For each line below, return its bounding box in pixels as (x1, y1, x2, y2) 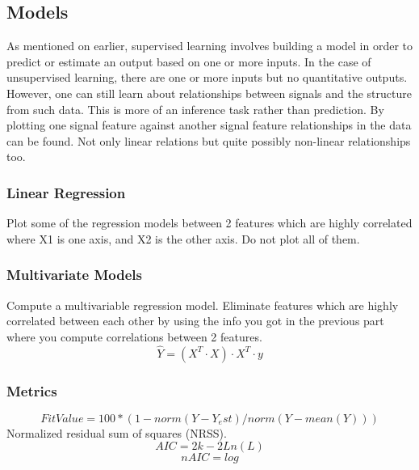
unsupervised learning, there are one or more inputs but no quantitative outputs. (6, 69, 408, 86)
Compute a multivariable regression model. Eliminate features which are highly (6, 296, 399, 313)
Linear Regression (6, 182, 126, 202)
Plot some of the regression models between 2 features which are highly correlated (6, 214, 413, 231)
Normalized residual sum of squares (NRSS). (6, 424, 227, 441)
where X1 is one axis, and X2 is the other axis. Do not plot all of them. (6, 230, 360, 247)
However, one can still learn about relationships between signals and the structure (6, 84, 412, 101)
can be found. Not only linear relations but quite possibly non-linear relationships (6, 132, 411, 149)
